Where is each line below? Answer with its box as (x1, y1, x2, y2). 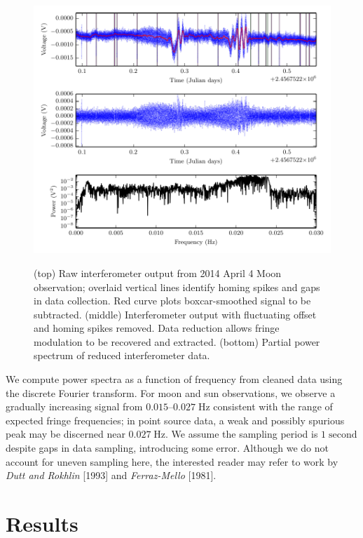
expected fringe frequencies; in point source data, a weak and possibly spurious (6, 412, 345, 427)
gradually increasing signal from (6, 399, 143, 414)
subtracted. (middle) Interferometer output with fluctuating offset (34, 307, 317, 321)
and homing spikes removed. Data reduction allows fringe (34, 321, 280, 335)
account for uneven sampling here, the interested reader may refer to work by (6, 454, 338, 469)
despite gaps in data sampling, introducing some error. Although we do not (6, 441, 329, 455)
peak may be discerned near (6, 426, 125, 441)
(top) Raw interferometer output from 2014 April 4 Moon (34, 265, 282, 280)
